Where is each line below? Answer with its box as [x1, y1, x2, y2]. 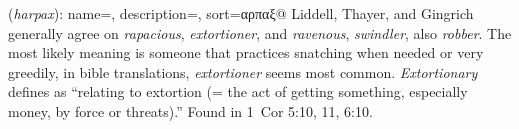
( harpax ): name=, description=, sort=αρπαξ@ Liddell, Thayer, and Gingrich [8, 3, 474, 23]
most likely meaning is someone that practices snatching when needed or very [8, 42, 484, 63]
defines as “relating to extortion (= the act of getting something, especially [8, 81, 468, 102]
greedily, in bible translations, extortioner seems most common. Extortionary [8, 61, 478, 82]
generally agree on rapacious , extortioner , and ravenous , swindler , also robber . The [8, 22, 512, 43]
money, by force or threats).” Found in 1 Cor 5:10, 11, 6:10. [8, 100, 373, 121]
